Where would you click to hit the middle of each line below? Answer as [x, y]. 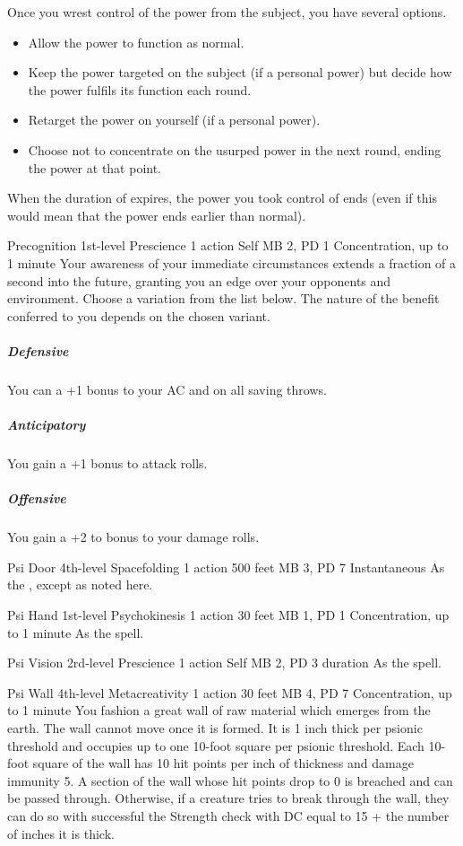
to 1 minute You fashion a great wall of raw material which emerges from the [219, 710]
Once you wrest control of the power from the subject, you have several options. [227, 12]
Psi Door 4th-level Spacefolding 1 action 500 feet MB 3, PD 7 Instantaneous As [226, 567]
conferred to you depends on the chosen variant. [139, 315]
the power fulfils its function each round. [140, 89]
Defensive [38, 350]
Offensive [37, 498]
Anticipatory [47, 425]
